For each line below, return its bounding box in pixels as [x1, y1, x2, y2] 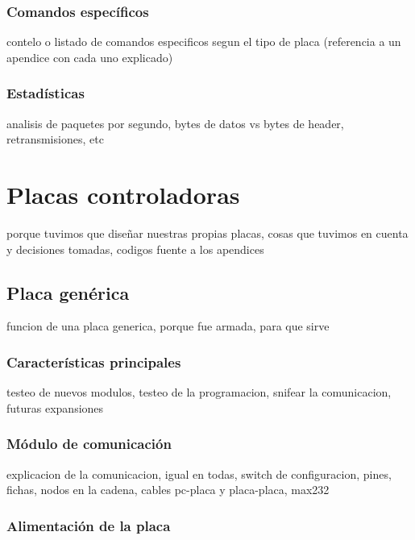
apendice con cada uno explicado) [6, 48, 173, 65]
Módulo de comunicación [6, 434, 172, 454]
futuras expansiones [6, 399, 104, 416]
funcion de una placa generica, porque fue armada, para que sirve [6, 318, 330, 334]
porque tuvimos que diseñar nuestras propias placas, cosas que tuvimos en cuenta [6, 224, 409, 241]
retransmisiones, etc [6, 131, 104, 147]
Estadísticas [6, 83, 85, 103]
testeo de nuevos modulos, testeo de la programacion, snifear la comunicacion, [6, 384, 392, 401]
